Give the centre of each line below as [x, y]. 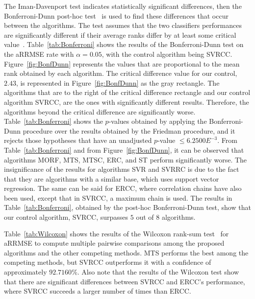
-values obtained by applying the [158, 121]
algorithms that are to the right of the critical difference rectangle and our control [127, 92]
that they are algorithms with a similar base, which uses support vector [112, 178]
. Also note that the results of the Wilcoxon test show [158, 272]
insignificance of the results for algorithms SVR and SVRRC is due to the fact [122, 169]
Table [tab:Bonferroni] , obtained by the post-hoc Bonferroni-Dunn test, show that [127, 207]
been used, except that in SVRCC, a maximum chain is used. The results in [118, 197]
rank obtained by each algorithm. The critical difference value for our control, [121, 73]
